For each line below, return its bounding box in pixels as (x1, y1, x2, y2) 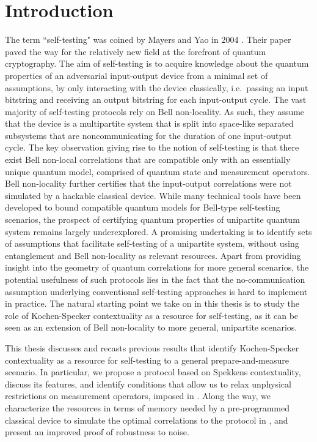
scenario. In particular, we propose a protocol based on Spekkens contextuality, (5, 365, 301, 378)
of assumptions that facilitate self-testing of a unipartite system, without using (5, 237, 299, 250)
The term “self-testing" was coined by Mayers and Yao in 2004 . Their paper (5, 33, 291, 46)
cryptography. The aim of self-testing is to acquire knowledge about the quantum (5, 57, 309, 70)
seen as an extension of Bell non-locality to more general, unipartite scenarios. (5, 321, 297, 334)
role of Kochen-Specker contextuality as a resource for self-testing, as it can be (5, 309, 299, 321)
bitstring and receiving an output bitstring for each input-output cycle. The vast (5, 93, 307, 106)
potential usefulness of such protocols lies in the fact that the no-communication (5, 273, 305, 285)
